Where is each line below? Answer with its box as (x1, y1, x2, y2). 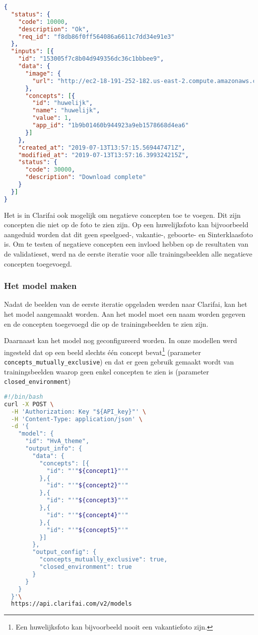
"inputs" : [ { (11, 48, 54, 55)
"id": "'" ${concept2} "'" (46, 482, 129, 489)
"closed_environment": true (39, 563, 132, 571)
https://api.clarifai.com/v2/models (11, 600, 132, 608)
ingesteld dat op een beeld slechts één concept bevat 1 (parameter (4, 345, 201, 357)
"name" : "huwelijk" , (32, 107, 100, 114)
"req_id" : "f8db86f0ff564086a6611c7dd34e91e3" (18, 33, 175, 40)
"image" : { (25, 70, 61, 77)
